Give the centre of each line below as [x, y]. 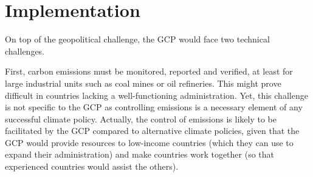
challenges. [25, 51]
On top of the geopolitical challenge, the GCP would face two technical [137, 39]
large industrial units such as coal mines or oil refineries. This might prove [143, 83]
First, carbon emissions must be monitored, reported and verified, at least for [149, 71]
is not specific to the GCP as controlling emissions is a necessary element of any [154, 107]
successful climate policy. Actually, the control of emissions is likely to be [141, 119]
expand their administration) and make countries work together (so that [140, 154]
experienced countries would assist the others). [92, 166]
